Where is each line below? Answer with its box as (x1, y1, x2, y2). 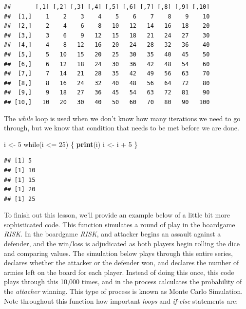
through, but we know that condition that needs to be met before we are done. (4, 123, 239, 133)
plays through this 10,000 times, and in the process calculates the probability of (4, 276, 242, 287)
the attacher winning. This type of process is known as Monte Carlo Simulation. (4, 286, 243, 296)
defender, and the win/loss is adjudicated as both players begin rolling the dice (4, 238, 240, 249)
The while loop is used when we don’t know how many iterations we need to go (4, 113, 241, 123)
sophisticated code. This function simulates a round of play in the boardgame (4, 219, 235, 229)
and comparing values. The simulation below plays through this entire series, (4, 248, 233, 258)
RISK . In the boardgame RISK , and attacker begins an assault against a (4, 229, 221, 239)
